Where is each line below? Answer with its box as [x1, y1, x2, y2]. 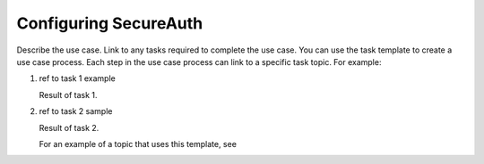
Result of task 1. [39, 89, 98, 100]
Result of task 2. [39, 122, 99, 133]
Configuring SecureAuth [16, 13, 203, 33]
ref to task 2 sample [39, 106, 113, 117]
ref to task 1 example [39, 73, 116, 84]
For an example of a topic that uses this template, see [39, 138, 238, 149]
